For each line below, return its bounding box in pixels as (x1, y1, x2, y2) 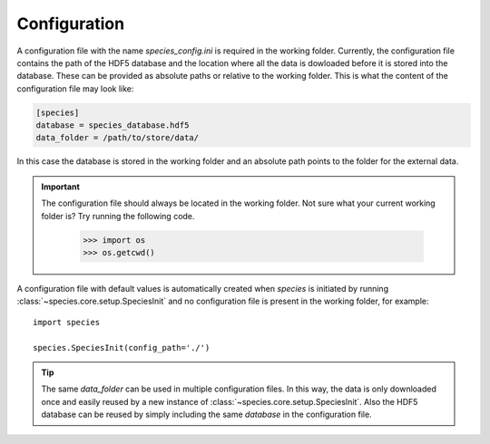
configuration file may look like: (16, 82, 134, 94)
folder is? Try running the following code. (41, 210, 195, 221)
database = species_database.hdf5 (35, 121, 190, 130)
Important (41, 181, 81, 192)
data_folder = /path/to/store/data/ (35, 132, 200, 143)
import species (33, 317, 101, 327)
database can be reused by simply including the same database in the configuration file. (41, 409, 372, 420)
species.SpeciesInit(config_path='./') (33, 343, 211, 352)
